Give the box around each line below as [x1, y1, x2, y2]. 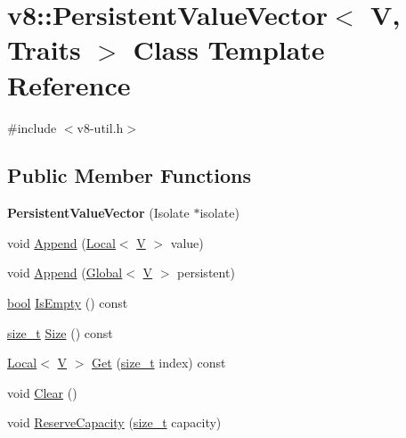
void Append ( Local [7, 233, 116, 252]
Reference [7, 66, 131, 103]
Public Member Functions [7, 161, 251, 189]
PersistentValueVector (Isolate [7, 203, 190, 222]
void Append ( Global [7, 263, 123, 282]
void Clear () [7, 383, 77, 401]
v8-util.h [77, 118, 124, 136]
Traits [7, 31, 81, 68]
